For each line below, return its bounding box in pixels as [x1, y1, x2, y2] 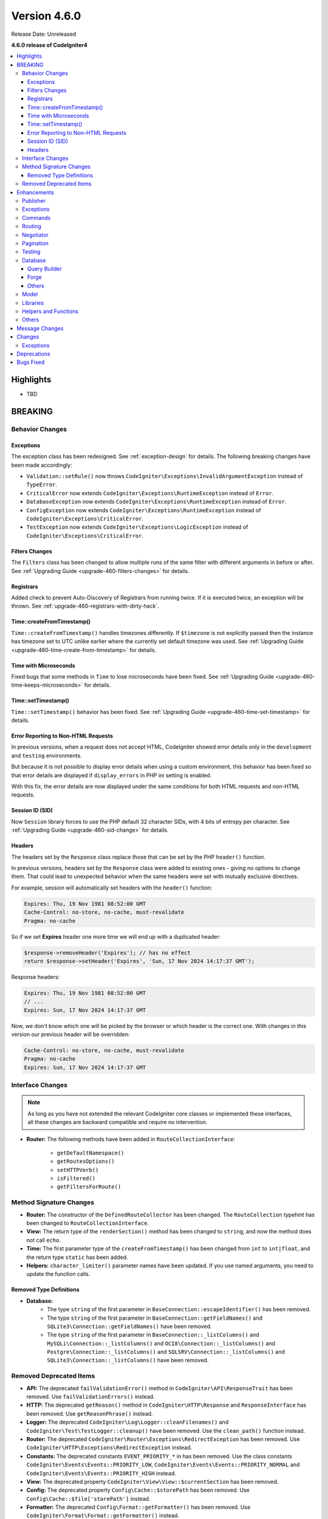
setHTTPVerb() [56, 1167, 99, 1173]
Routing [22, 222, 42, 230]
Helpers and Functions [22, 307, 79, 315]
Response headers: [11, 973, 60, 981]
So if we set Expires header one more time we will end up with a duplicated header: [11, 933, 221, 940]
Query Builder [27, 265, 62, 273]
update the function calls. [26, 1270, 91, 1278]
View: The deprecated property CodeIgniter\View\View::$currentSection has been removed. [26, 1478, 279, 1485]
